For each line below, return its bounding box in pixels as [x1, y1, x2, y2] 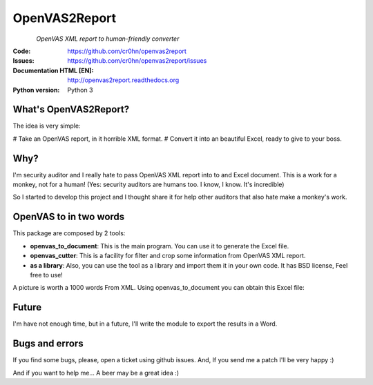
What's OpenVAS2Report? [12, 103, 130, 115]
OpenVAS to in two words [12, 211, 125, 223]
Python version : [12, 86, 60, 94]
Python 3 [67, 86, 93, 94]
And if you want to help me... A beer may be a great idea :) [12, 368, 180, 377]
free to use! [30, 270, 64, 279]
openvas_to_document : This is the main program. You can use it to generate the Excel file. [30, 241, 289, 250]
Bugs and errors [12, 338, 84, 350]
